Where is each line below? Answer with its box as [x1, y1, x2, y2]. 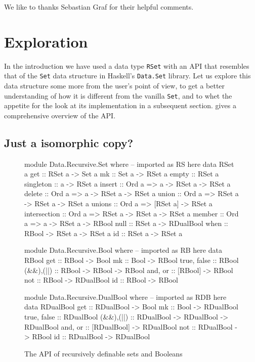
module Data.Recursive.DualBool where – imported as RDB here [24, 291, 227, 302]
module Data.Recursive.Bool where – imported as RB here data [24, 245, 222, 255]
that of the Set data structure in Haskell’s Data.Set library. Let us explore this [4, 70, 251, 81]
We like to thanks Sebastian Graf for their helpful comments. [4, 2, 194, 12]
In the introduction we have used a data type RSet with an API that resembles [4, 60, 249, 71]
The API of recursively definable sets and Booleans [24, 348, 183, 358]
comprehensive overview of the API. [4, 110, 116, 120]
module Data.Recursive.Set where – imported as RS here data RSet [24, 158, 234, 169]
